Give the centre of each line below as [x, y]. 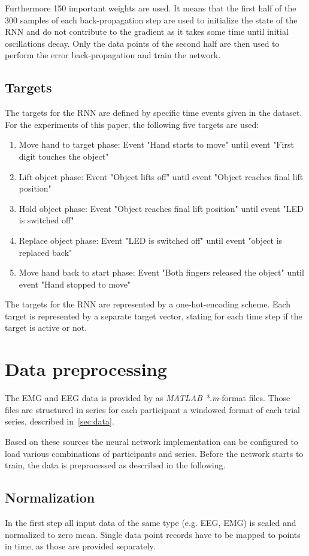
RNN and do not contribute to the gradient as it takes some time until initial [147, 32]
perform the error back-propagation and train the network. [113, 55]
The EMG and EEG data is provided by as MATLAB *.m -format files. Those [148, 398]
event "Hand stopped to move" [75, 284]
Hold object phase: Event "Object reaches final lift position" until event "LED [161, 208]
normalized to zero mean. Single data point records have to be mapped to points [153, 534]
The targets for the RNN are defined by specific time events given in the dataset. [154, 113]
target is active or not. [46, 328]
